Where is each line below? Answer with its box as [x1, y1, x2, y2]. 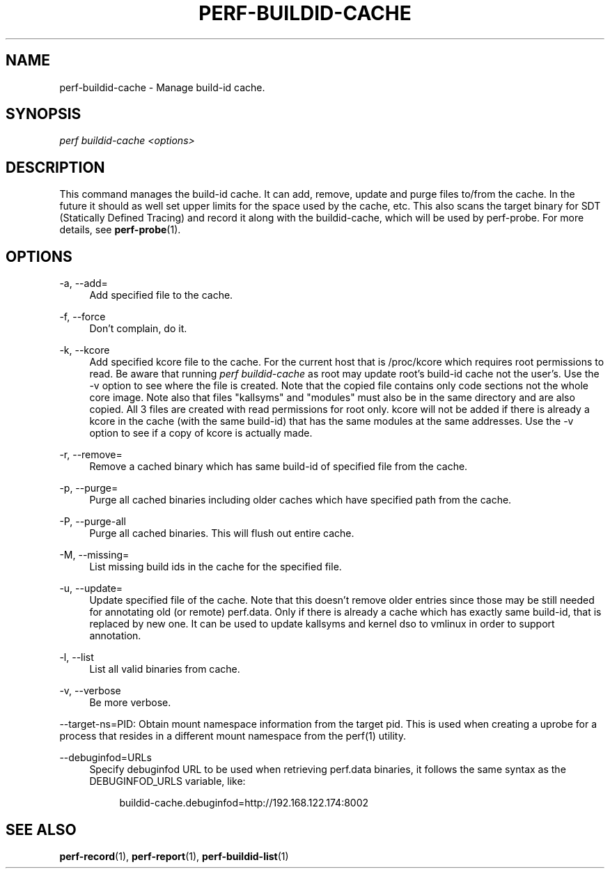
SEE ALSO [6, 820, 77, 838]
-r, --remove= [59, 448, 123, 461]
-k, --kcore [59, 344, 110, 357]
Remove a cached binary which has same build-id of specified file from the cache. [89, 460, 468, 473]
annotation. [89, 630, 141, 642]
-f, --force [59, 311, 106, 323]
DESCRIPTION [6, 158, 105, 176]
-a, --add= [59, 277, 108, 290]
